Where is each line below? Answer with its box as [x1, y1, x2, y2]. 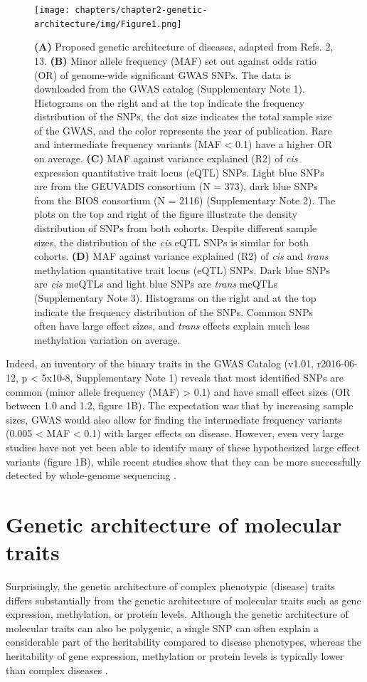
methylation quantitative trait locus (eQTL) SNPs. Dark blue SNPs [34, 262, 331, 277]
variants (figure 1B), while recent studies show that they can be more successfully [6, 453, 361, 468]
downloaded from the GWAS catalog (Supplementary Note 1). [34, 81, 305, 96]
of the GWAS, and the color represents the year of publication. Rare [34, 122, 332, 137]
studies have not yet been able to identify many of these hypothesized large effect [6, 439, 361, 454]
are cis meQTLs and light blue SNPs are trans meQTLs [34, 276, 277, 291]
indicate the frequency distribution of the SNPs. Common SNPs [34, 304, 313, 319]
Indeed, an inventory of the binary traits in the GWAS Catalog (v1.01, [6, 356, 314, 371]
